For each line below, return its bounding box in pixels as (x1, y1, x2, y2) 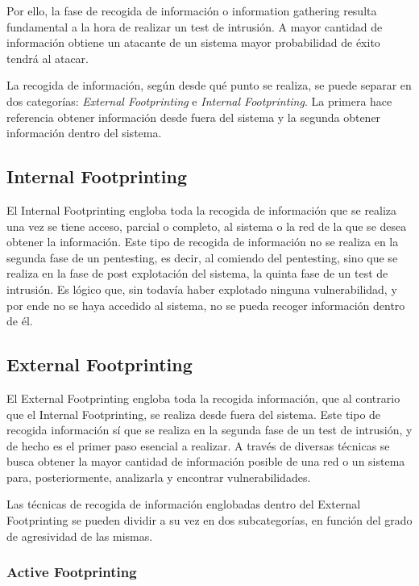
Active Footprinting (6, 562, 137, 582)
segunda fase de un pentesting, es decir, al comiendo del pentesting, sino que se (6, 249, 398, 266)
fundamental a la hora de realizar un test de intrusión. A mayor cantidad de (6, 18, 383, 35)
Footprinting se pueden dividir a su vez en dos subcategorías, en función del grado (6, 512, 413, 529)
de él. (6, 312, 33, 329)
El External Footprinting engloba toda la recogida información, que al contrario (6, 389, 400, 406)
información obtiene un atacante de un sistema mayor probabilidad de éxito (6, 34, 380, 51)
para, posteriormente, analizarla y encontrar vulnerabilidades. (6, 468, 311, 485)
